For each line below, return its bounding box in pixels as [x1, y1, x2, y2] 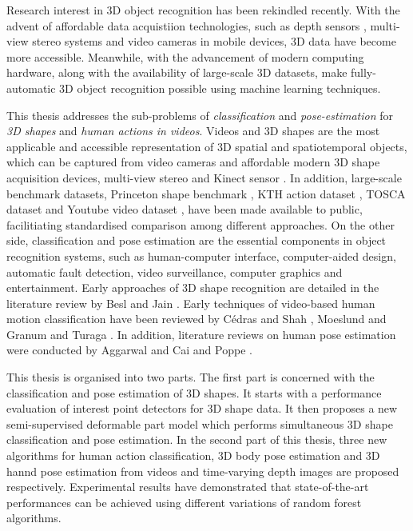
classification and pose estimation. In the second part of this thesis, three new [6, 431, 387, 448]
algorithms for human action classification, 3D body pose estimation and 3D [6, 447, 380, 464]
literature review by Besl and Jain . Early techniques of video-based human [6, 294, 375, 311]
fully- [351, 64, 376, 81]
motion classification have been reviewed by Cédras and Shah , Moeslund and [6, 310, 387, 327]
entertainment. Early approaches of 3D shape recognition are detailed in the [6, 279, 379, 296]
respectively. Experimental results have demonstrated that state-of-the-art [6, 478, 369, 495]
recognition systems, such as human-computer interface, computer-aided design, [6, 247, 396, 264]
